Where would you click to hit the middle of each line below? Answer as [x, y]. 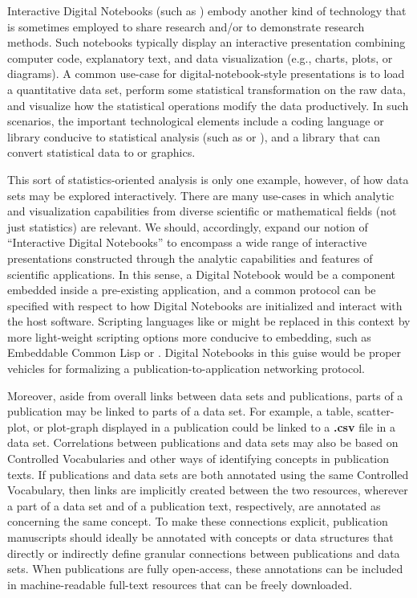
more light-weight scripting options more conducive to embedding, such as [189, 336]
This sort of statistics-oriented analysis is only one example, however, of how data [208, 179]
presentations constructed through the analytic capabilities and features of [190, 258]
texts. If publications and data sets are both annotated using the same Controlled [208, 474]
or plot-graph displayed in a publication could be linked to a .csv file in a [215, 426]
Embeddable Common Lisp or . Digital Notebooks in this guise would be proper [204, 352]
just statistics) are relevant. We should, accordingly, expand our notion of [188, 226]
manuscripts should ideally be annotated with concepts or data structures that [200, 537]
